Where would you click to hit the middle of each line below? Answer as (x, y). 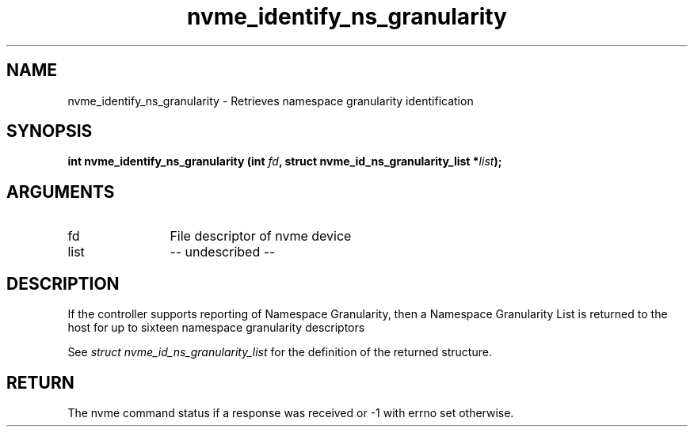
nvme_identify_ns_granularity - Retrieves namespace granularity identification (271, 101)
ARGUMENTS (61, 192)
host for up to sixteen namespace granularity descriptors (216, 328)
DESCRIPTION (63, 283)
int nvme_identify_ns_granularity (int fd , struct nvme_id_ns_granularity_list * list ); (285, 161)
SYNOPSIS (50, 131)
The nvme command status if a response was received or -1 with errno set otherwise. (291, 412)
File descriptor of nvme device (261, 236)
